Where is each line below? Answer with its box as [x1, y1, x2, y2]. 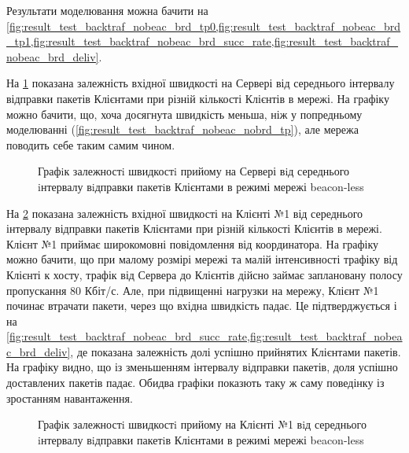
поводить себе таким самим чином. [6, 136, 175, 153]
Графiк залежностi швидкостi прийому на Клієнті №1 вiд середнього [38, 416, 367, 433]
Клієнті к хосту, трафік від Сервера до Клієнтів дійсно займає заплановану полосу [6, 266, 403, 282]
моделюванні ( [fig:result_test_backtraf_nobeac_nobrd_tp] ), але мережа [6, 121, 359, 138]
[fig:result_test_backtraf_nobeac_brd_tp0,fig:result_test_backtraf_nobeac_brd [6, 17, 401, 34]
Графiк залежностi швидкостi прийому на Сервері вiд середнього [38, 163, 350, 179]
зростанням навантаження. [6, 389, 133, 406]
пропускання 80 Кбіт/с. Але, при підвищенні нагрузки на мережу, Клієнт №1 [6, 282, 379, 298]
